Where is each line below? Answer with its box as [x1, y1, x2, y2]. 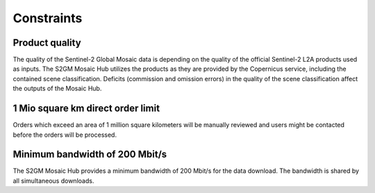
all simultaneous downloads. [12, 176, 94, 185]
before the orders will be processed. [12, 131, 117, 139]
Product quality [12, 37, 81, 49]
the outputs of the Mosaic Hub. [12, 84, 102, 93]
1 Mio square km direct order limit [12, 103, 160, 115]
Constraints [12, 10, 83, 26]
